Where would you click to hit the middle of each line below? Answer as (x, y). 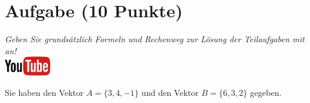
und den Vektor (170, 92)
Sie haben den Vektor (44, 92)
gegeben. (266, 92)
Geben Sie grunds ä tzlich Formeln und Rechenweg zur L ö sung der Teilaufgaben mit (155, 39)
